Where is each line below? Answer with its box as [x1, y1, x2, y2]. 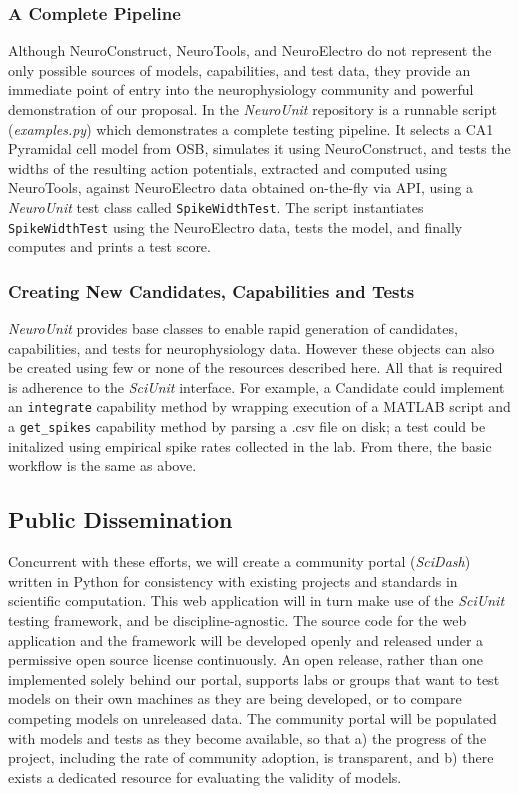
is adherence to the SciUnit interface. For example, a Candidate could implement [8, 376, 505, 397]
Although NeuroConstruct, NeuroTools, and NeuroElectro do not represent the [8, 40, 492, 61]
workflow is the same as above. [8, 455, 197, 476]
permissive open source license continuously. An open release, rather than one [8, 649, 484, 670]
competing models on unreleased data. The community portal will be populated [8, 707, 497, 728]
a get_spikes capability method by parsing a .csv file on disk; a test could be [8, 416, 486, 437]
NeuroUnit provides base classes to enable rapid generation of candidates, [8, 318, 458, 339]
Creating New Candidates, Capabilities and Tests [8, 278, 415, 303]
